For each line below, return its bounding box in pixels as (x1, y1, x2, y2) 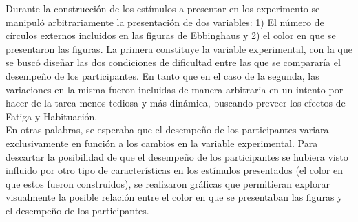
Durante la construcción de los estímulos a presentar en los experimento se (6, 1, 320, 15)
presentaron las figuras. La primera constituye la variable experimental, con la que (6, 41, 352, 56)
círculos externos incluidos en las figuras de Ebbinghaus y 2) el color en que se (6, 28, 336, 43)
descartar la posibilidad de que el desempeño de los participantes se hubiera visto (6, 149, 348, 164)
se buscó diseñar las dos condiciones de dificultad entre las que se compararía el (6, 55, 341, 69)
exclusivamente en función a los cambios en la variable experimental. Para (6, 135, 318, 150)
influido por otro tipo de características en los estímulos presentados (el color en (6, 163, 343, 177)
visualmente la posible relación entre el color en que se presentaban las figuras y (6, 190, 343, 204)
